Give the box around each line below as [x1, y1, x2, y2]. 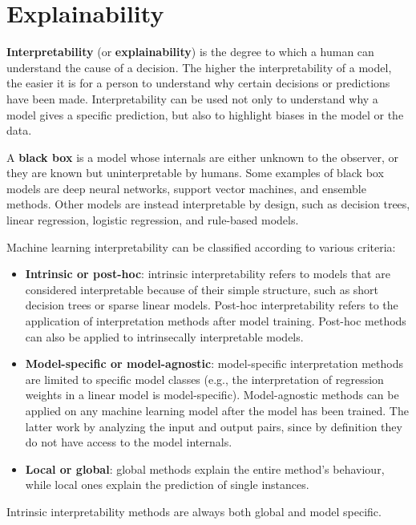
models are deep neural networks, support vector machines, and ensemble [6, 180, 366, 196]
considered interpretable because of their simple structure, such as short [25, 281, 379, 297]
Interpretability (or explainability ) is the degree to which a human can [6, 43, 374, 60]
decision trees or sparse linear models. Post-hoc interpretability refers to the [25, 297, 398, 313]
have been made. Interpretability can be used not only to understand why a [6, 90, 378, 107]
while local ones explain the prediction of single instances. [25, 476, 309, 493]
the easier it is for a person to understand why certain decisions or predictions [6, 75, 390, 91]
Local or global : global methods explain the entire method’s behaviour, [25, 460, 385, 477]
